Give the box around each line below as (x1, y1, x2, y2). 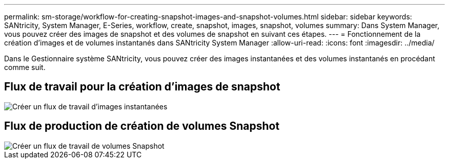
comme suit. (4, 63, 46, 72)
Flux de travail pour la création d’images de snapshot (4, 80, 280, 94)
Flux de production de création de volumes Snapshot (4, 120, 280, 133)
